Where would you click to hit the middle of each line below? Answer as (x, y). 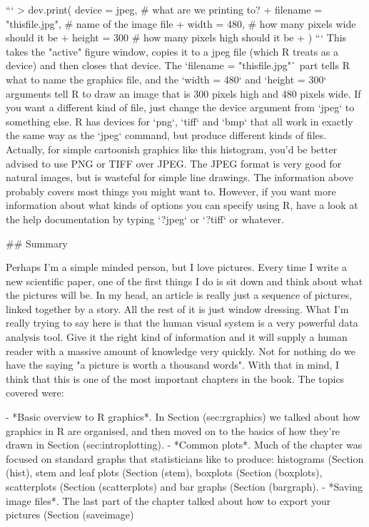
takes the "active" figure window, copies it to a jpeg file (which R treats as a (172, 51)
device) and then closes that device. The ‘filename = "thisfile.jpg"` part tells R (178, 65)
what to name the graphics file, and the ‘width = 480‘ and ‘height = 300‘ (166, 79)
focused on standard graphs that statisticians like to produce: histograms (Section (185, 458)
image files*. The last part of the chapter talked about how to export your (168, 500)
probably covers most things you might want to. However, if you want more (171, 191)
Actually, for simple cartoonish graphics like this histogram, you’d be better (172, 149)
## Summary (37, 243)
